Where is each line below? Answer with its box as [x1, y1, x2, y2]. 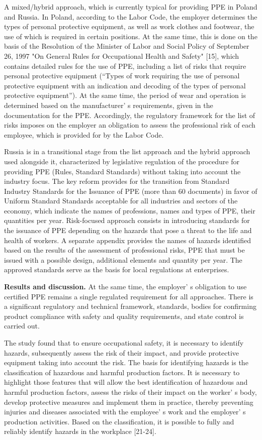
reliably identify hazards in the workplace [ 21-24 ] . [4, 426, 156, 436]
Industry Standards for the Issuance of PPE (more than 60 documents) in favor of [4, 185, 257, 196]
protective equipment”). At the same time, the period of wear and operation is [4, 90, 246, 100]
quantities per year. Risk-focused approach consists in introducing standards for [4, 215, 250, 226]
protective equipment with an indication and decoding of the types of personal [4, 80, 246, 90]
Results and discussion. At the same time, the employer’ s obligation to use [4, 281, 247, 292]
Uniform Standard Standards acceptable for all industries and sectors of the [4, 195, 238, 206]
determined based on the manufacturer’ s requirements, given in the [4, 99, 213, 110]
